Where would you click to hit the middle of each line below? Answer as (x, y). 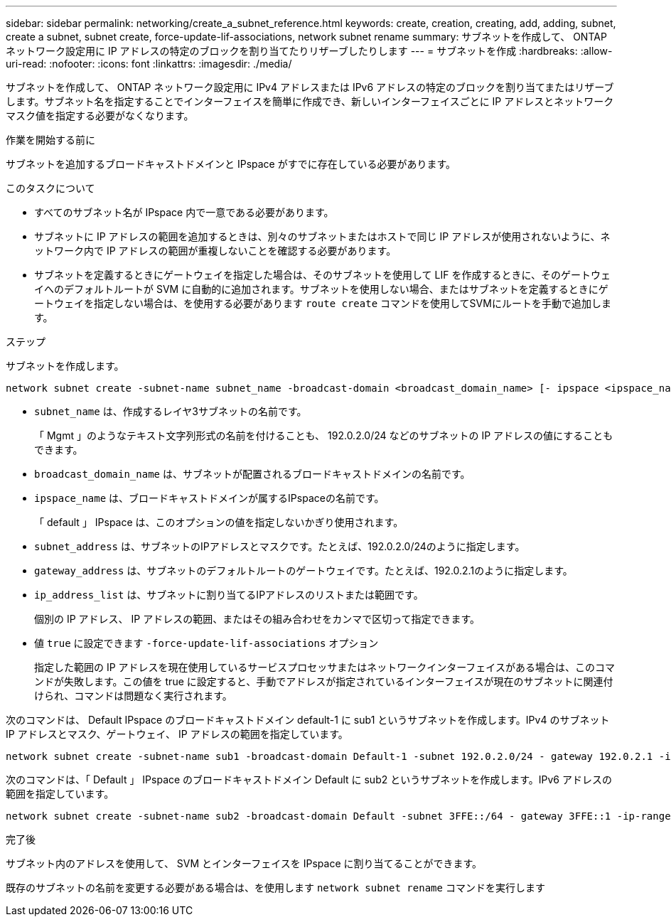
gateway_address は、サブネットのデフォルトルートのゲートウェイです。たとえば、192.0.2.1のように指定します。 (304, 570)
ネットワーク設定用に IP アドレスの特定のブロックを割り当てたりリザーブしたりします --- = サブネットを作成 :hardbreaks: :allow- (309, 51)
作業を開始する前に (50, 140)
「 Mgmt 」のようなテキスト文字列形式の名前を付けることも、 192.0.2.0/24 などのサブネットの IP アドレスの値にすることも (324, 435)
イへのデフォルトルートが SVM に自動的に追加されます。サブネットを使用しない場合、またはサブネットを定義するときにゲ (321, 289)
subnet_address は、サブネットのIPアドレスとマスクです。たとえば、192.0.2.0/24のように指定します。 (280, 546)
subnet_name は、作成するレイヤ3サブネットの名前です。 (171, 411)
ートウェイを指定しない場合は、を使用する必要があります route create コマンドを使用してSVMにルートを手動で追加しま (323, 303)
